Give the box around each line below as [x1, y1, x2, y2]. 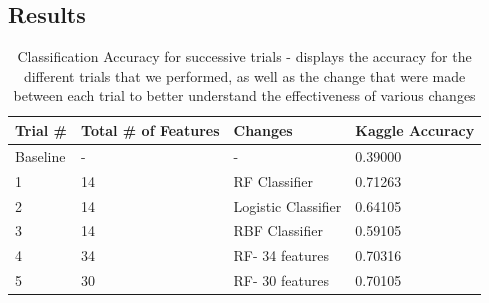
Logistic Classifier [233, 195, 342, 216]
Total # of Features [81, 119, 220, 140]
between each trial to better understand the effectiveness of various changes [13, 85, 476, 106]
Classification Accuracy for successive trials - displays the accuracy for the [17, 46, 472, 67]
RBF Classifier [233, 220, 323, 241]
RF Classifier [233, 170, 314, 191]
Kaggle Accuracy [355, 119, 475, 140]
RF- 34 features [233, 245, 329, 266]
